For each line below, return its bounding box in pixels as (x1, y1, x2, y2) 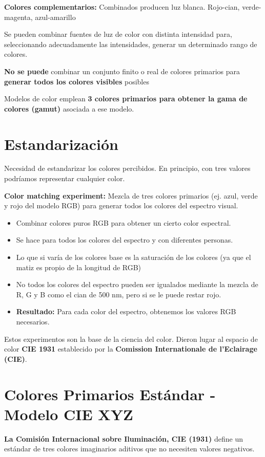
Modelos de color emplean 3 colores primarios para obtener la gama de (4, 93, 248, 104)
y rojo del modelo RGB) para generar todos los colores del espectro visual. (4, 200, 238, 211)
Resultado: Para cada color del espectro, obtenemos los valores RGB (16, 306, 236, 317)
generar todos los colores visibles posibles (4, 76, 149, 86)
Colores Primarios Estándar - (4, 383, 216, 404)
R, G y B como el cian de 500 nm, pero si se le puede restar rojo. (16, 289, 221, 299)
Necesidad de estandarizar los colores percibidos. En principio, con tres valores (4, 163, 251, 173)
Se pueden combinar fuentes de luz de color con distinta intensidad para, (4, 29, 232, 39)
